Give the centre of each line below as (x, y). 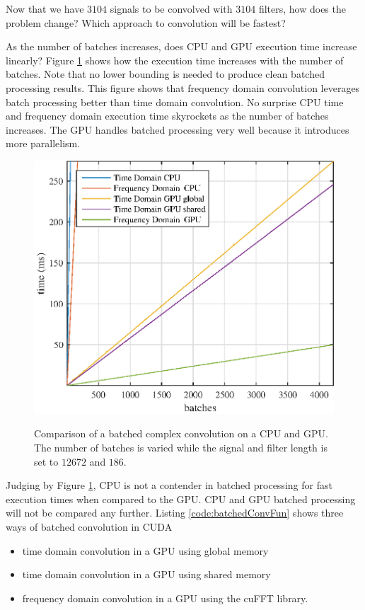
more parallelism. (43, 143)
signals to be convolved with (171, 8)
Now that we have (45, 8)
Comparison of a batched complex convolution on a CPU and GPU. (181, 433)
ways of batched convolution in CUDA (89, 527)
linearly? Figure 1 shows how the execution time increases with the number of (175, 60)
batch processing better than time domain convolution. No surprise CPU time (175, 102)
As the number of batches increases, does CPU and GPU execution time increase (181, 46)
